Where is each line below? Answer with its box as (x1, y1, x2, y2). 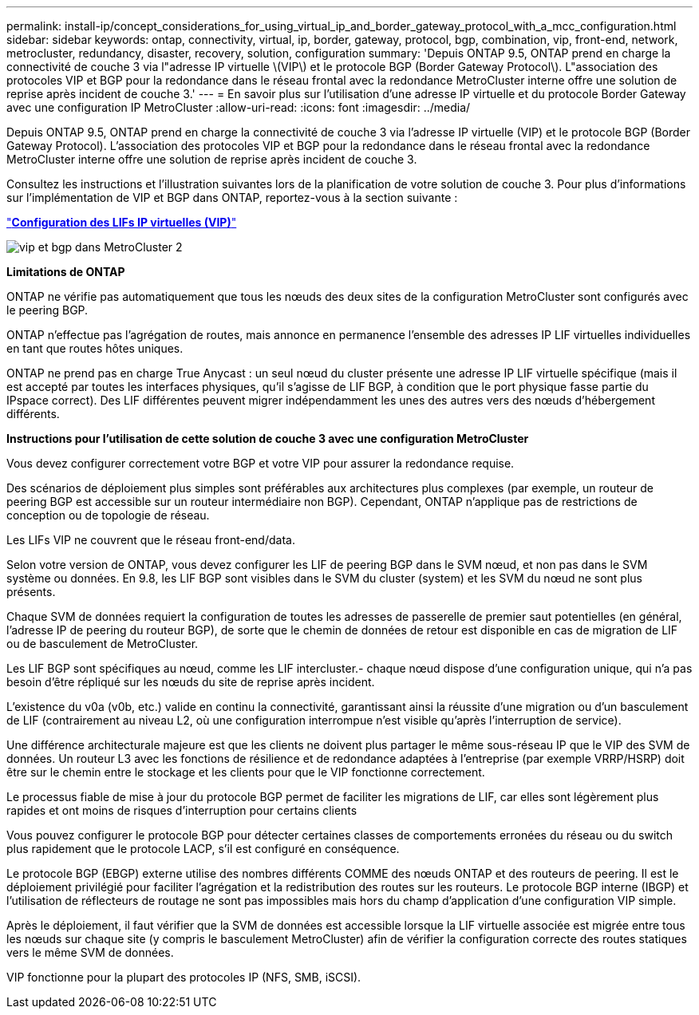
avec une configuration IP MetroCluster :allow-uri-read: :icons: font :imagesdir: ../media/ (6, 101, 471, 114)
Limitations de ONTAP (6, 265, 125, 278)
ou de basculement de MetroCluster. (6, 637, 199, 650)
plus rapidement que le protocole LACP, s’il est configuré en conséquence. (6, 842, 400, 855)
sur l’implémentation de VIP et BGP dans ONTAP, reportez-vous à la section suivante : (6, 191, 458, 204)
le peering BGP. (6, 303, 89, 317)
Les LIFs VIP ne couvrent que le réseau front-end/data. (6, 533, 295, 547)
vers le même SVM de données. (6, 946, 174, 959)
